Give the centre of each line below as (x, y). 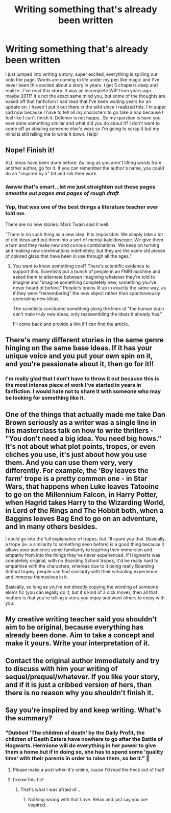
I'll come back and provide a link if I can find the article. (71, 324)
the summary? (29, 718)
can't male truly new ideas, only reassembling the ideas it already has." (87, 314)
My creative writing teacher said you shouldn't (81, 619)
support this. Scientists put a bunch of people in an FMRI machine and (87, 271)
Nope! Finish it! (30, 150)
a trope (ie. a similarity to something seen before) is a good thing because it (85, 545)
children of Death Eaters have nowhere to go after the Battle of (84, 739)
